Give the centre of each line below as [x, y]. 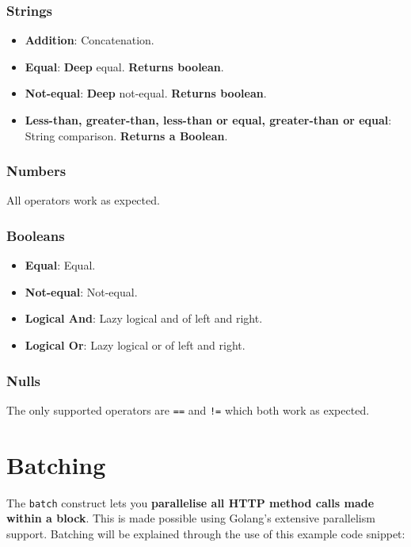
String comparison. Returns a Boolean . [126, 135]
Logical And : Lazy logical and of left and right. [144, 318]
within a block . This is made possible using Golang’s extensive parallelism [191, 518]
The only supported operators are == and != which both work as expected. [188, 409]
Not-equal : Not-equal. [81, 291]
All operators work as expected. [83, 200]
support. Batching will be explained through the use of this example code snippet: [206, 533]
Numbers [36, 171]
